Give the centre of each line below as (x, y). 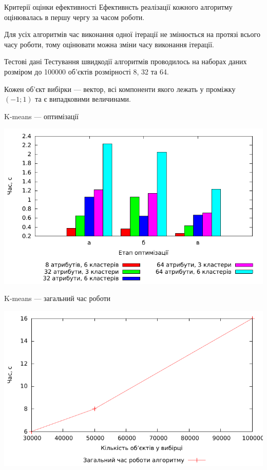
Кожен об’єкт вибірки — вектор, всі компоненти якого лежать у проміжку (120, 89)
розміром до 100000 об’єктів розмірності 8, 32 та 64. (87, 71)
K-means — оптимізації (41, 116)
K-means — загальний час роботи (58, 298)
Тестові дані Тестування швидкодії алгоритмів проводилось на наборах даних (126, 61)
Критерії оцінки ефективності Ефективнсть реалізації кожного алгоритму (118, 7)
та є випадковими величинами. (83, 99)
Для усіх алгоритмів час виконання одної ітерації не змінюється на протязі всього (132, 34)
